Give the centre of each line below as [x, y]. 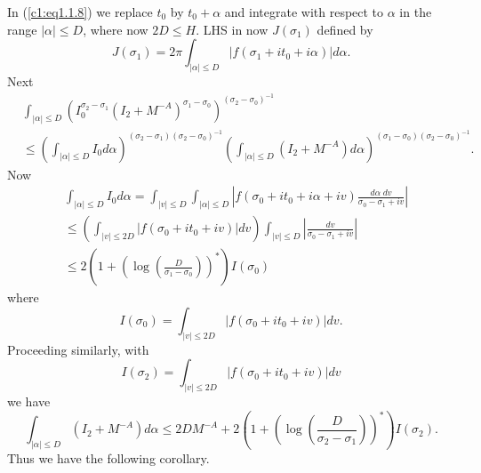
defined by [345, 29]
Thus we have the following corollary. [108, 458]
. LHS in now [232, 29]
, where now [116, 29]
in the [416, 12]
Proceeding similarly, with [78, 349]
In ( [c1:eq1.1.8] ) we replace [80, 12]
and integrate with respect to [304, 12]
